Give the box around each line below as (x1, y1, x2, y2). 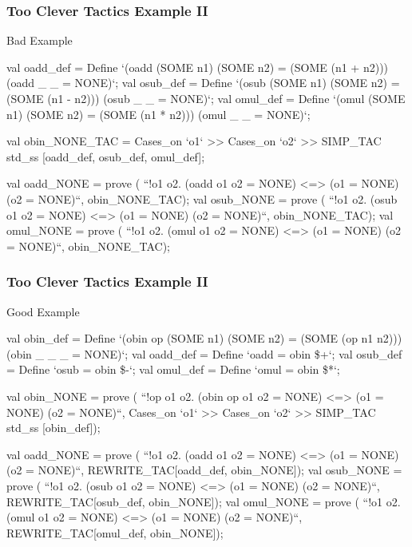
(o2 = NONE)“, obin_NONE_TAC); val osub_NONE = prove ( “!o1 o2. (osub (6, 190, 398, 207)
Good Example (6, 303, 80, 319)
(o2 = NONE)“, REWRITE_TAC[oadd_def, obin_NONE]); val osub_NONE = (6, 462, 402, 478)
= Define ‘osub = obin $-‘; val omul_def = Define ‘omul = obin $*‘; (6, 361, 340, 378)
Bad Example (6, 32, 73, 49)
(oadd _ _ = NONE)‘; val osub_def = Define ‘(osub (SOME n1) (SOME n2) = (6, 74, 400, 91)
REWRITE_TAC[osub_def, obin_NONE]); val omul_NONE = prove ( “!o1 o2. (6, 493, 401, 509)
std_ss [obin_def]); (6, 419, 101, 436)
